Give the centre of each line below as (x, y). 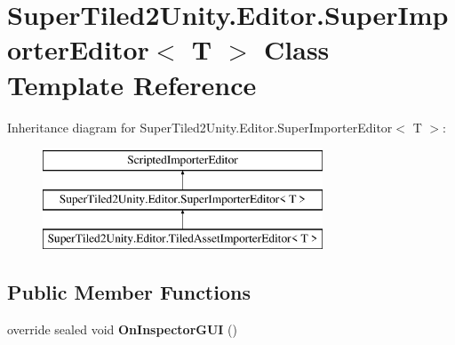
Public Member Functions (129, 292)
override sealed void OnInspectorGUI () (123, 329)
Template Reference (132, 84)
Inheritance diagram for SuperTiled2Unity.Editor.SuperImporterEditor (200, 127)
